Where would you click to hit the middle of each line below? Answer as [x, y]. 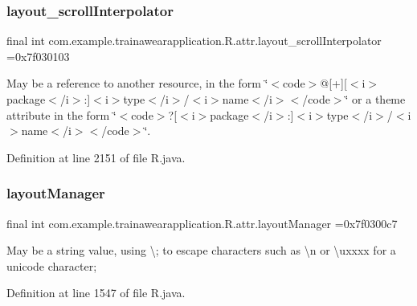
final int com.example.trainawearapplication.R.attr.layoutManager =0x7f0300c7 [202, 223]
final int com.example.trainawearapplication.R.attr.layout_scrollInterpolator [194, 41]
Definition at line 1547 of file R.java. [96, 293]
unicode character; [52, 265]
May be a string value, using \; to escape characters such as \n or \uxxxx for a [201, 250]
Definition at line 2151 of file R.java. [96, 157]
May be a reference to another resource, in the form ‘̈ [137, 83]
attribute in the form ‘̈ [61, 114]
